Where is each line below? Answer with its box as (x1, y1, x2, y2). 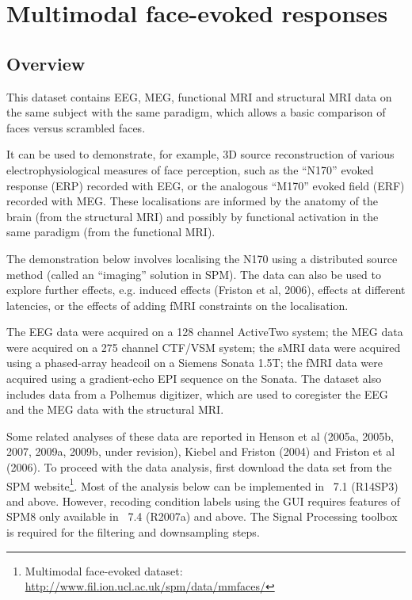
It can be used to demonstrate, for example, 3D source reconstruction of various (6, 146, 395, 162)
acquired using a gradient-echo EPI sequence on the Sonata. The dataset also (6, 370, 382, 387)
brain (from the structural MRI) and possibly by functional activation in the (6, 208, 379, 224)
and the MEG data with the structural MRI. (6, 401, 224, 418)
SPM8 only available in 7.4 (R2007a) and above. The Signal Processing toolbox (6, 508, 398, 525)
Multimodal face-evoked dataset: (25, 562, 183, 579)
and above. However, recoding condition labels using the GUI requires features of (6, 492, 400, 509)
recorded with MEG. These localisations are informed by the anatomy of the (6, 193, 378, 209)
